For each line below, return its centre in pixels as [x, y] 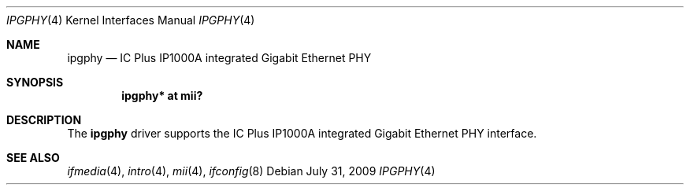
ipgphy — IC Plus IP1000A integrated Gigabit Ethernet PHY [219, 58]
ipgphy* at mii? [162, 95]
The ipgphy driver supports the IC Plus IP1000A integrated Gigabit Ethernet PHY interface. [302, 133]
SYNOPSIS [35, 82]
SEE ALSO [33, 158]
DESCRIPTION [44, 120]
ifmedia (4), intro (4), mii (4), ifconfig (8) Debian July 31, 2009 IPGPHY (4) [251, 171]
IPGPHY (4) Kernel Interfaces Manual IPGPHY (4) [131, 20]
